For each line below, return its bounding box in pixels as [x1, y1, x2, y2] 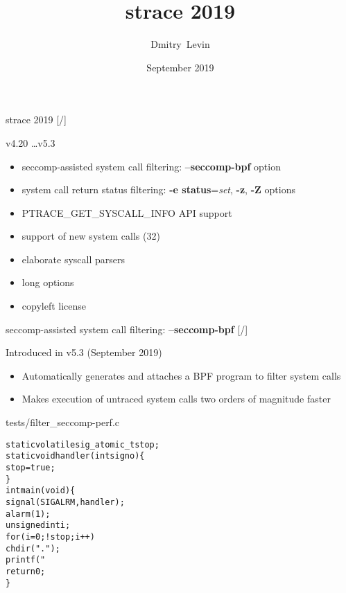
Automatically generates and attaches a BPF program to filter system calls [21, 368, 341, 382]
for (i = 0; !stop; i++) [6, 531, 95, 542]
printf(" [6, 555, 46, 565]
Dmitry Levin [150, 37, 210, 51]
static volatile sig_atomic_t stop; [6, 439, 159, 450]
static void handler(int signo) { [6, 451, 145, 461]
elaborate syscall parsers [21, 251, 125, 266]
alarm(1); [6, 508, 51, 519]
